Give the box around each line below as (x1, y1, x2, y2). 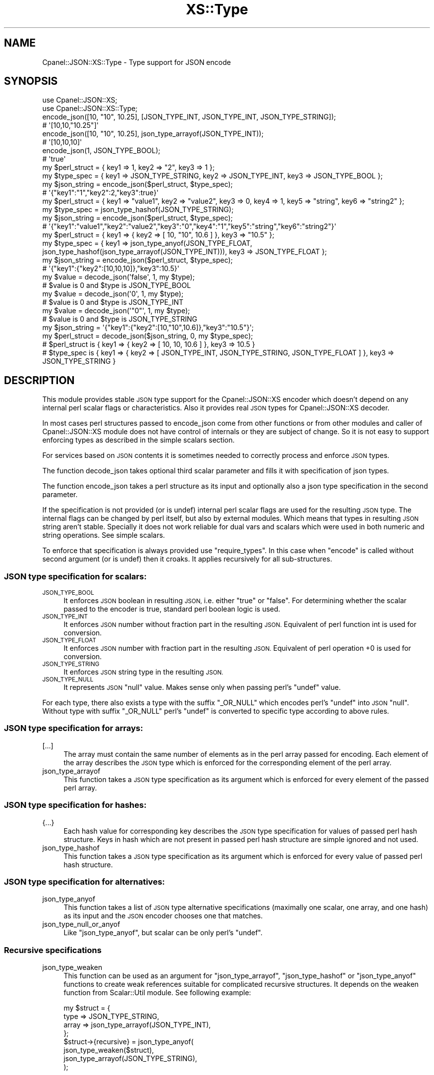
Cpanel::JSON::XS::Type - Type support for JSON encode (42, 57, 231, 66)
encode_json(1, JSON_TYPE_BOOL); (42, 146, 161, 155)
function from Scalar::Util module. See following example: (63, 988, 251, 997)
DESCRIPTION (4, 374, 75, 387)
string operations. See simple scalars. (42, 531, 165, 540)
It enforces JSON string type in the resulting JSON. (63, 668, 223, 677)
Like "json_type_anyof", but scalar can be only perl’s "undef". (63, 928, 263, 937)
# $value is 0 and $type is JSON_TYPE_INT (42, 298, 184, 307)
